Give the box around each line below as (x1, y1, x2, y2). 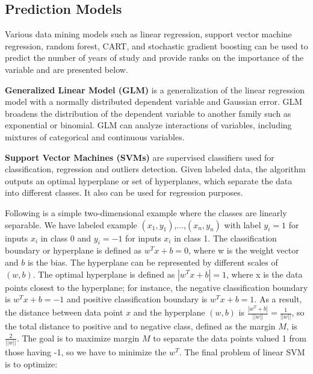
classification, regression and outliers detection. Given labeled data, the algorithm (5, 163, 306, 175)
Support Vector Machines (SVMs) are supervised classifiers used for (5, 151, 274, 163)
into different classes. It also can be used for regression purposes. (5, 186, 243, 199)
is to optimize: (5, 357, 58, 370)
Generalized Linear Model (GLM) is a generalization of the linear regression (5, 83, 305, 96)
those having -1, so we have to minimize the (5, 346, 167, 358)
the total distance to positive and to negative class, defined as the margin (5, 320, 276, 332)
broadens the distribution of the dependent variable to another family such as (5, 107, 291, 119)
